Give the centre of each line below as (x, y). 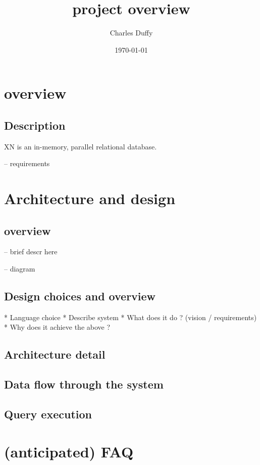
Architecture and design (90, 198)
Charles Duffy (131, 33)
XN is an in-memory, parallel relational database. (81, 146)
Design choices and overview (80, 296)
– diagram (20, 269)
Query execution (48, 414)
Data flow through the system (84, 384)
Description (35, 125)
